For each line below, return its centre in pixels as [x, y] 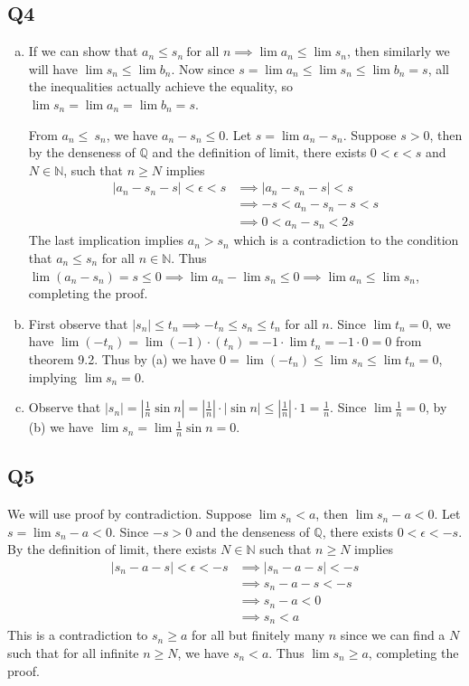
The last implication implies [106, 240]
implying [53, 376]
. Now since [203, 68]
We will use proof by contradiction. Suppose [130, 514]
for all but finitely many [258, 635]
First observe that [78, 323]
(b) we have [61, 427]
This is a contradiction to [78, 635]
